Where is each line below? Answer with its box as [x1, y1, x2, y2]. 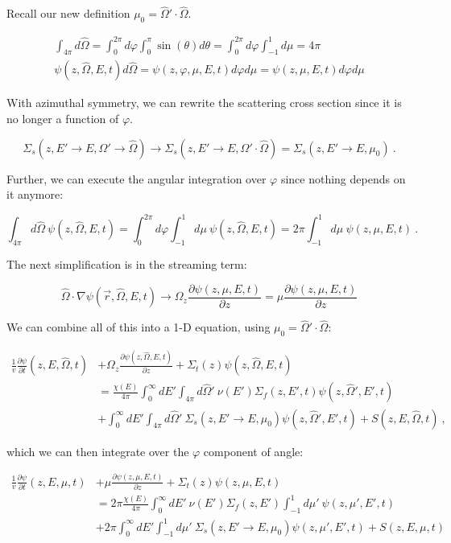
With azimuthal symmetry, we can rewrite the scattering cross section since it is [6, 94, 402, 111]
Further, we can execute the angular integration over [6, 170, 267, 187]
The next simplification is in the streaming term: [6, 256, 247, 273]
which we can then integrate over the [6, 442, 189, 459]
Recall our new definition [6, 5, 130, 22]
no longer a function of [6, 109, 119, 126]
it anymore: [6, 186, 64, 203]
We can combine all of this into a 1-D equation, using [6, 319, 271, 335]
